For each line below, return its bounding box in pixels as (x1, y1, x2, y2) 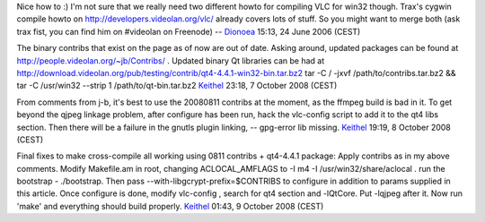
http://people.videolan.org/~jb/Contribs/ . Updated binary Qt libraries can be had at (16, 55, 325, 66)
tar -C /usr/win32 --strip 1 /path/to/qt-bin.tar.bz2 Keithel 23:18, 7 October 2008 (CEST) (16, 81, 338, 91)
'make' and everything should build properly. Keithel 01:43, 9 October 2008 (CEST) (16, 201, 324, 211)
